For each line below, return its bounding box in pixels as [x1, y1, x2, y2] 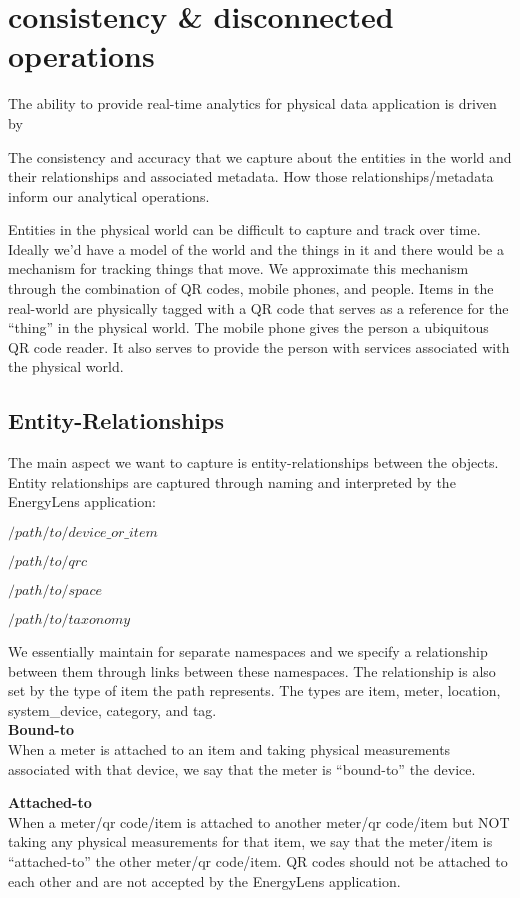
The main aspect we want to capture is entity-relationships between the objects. [8, 452, 499, 473]
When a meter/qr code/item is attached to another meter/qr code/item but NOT [8, 811, 510, 832]
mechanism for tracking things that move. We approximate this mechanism [8, 258, 469, 279]
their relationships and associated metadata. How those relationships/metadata [8, 166, 494, 187]
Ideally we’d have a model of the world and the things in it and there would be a [8, 238, 504, 259]
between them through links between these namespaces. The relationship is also [8, 660, 496, 681]
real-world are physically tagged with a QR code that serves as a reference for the [8, 297, 509, 318]
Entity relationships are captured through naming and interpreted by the [8, 471, 456, 492]
